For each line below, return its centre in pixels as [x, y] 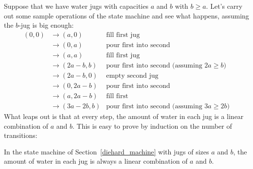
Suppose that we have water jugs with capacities [76, 6]
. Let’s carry [224, 6]
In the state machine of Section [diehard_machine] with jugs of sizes [107, 151]
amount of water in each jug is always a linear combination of [96, 161]
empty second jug [132, 76]
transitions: [21, 135]
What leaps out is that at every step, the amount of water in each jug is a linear [124, 116]
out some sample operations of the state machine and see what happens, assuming [126, 15]
